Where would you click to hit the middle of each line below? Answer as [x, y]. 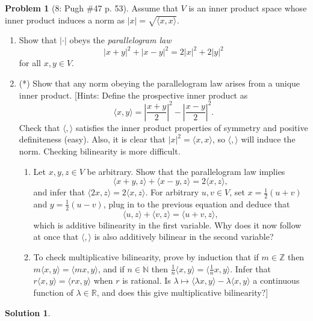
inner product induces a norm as [65, 20]
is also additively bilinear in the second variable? [184, 237]
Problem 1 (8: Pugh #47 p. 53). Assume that [91, 8]
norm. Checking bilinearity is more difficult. [100, 151]
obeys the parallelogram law [120, 40]
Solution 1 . [28, 312]
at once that [56, 237]
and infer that [59, 192]
